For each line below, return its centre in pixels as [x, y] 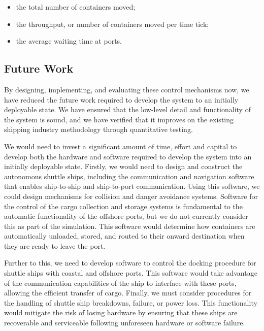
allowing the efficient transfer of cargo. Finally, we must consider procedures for [128, 293]
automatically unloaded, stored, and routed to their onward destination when [124, 236]
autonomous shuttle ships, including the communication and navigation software [129, 176]
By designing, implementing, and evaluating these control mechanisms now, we [127, 89]
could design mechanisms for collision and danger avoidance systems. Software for [131, 196]
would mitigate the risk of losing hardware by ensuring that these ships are [121, 312]
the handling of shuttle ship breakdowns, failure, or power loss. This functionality [131, 302]
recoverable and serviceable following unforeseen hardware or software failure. [125, 323]
